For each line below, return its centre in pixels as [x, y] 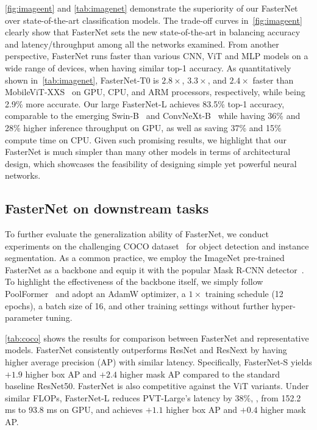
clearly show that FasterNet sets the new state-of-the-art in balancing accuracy [153, 32]
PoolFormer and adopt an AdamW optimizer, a [95, 294]
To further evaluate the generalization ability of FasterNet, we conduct [137, 234]
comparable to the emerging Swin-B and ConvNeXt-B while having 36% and [153, 116]
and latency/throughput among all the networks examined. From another [142, 44]
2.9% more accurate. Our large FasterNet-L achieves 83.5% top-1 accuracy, [145, 103]
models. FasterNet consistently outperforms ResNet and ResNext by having [146, 350]
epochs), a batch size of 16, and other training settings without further [137, 305]
